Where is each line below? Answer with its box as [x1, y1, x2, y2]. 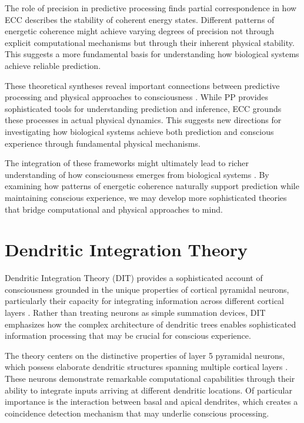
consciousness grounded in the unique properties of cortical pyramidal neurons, [5, 283, 289, 295]
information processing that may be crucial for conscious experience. [5, 329, 251, 342]
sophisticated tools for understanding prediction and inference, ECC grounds [5, 102, 282, 114]
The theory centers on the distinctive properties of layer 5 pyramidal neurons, [5, 349, 285, 361]
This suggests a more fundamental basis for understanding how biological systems [5, 48, 299, 60]
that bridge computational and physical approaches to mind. [5, 203, 223, 215]
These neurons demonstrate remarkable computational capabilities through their [5, 372, 295, 384]
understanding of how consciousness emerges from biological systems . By [5, 168, 269, 180]
